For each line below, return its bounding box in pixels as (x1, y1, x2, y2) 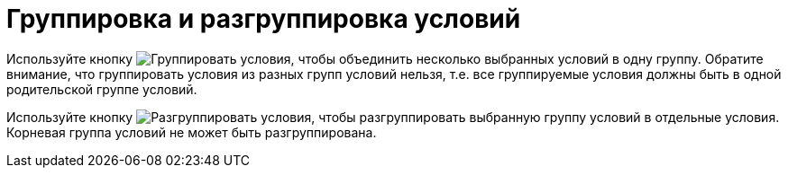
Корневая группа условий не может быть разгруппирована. (6, 124, 377, 140)
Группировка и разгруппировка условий (6, 4, 521, 34)
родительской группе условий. (6, 81, 197, 97)
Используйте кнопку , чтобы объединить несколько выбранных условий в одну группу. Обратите (6, 50, 764, 66)
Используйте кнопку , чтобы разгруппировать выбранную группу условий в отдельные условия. (6, 109, 780, 125)
